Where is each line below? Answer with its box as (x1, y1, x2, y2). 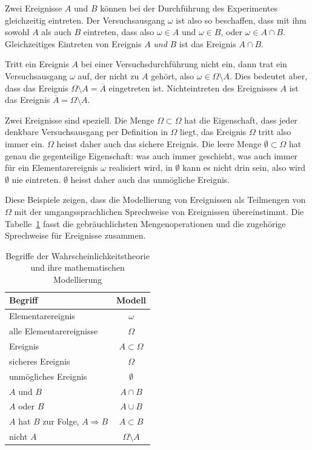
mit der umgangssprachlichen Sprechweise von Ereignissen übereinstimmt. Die (14, 205, 304, 217)
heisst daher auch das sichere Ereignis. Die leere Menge (56, 137, 262, 150)
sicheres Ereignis (9, 354, 70, 367)
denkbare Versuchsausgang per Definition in (5, 125, 168, 138)
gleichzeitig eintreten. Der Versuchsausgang (5, 13, 165, 26)
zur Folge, (42, 415, 79, 428)
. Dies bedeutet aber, (229, 69, 308, 82)
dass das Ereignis (5, 81, 68, 94)
